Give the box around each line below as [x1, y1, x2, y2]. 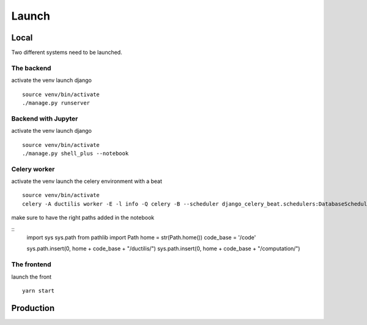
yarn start [22, 287, 55, 294]
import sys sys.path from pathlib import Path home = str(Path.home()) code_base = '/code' [26, 234, 256, 241]
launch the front [11, 273, 52, 280]
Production [11, 303, 55, 313]
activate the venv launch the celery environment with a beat [11, 177, 162, 185]
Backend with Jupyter [11, 114, 78, 122]
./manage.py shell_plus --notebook [22, 150, 129, 157]
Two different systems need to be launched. [11, 49, 122, 56]
